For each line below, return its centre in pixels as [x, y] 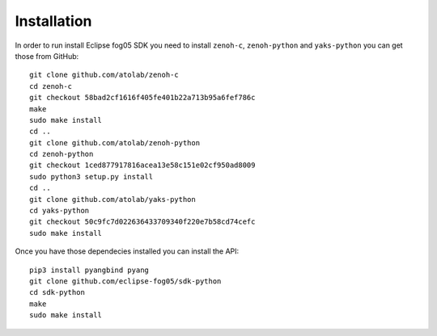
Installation [53, 21]
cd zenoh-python [62, 154]
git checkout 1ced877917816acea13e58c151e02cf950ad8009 [142, 165]
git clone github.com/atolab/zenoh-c [104, 75]
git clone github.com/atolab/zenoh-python [115, 143]
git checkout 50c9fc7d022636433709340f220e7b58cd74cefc [142, 222]
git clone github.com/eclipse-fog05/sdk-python [125, 281]
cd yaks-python [59, 211]
